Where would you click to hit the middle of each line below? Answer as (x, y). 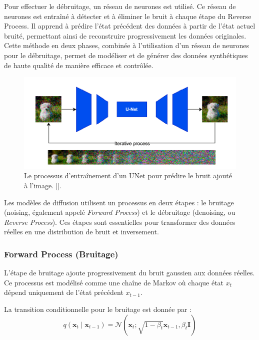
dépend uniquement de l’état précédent (64, 292)
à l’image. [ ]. (43, 185)
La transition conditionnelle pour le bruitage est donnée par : (98, 309)
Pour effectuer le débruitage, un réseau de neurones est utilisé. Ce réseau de (120, 6)
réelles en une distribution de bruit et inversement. (81, 232)
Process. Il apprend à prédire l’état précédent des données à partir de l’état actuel (130, 26)
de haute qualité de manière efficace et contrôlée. (79, 65)
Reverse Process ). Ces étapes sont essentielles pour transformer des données (120, 222)
